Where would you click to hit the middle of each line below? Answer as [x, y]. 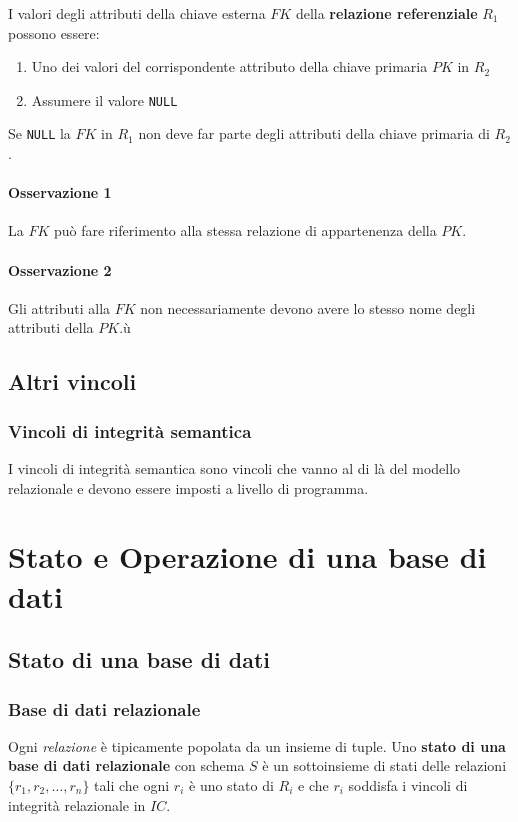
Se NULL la [39, 133]
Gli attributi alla [59, 307]
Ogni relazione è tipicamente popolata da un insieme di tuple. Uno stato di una [257, 745]
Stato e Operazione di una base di [247, 556]
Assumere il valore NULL [104, 99]
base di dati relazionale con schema [126, 765]
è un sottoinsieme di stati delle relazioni [384, 765]
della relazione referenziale [386, 13]
